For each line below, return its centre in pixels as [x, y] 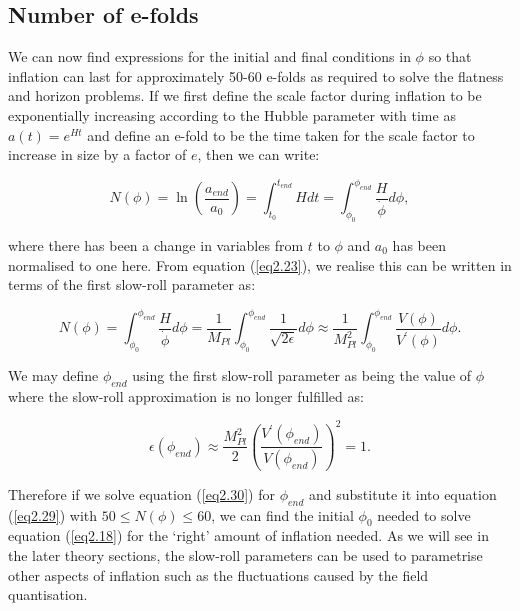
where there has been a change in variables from [156, 245]
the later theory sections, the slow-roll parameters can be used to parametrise [245, 555]
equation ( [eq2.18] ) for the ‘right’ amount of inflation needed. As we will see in [248, 535]
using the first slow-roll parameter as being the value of [302, 375]
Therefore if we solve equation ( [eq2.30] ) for [141, 493]
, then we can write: [258, 154]
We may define [53, 375]
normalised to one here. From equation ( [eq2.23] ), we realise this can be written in [260, 264]
